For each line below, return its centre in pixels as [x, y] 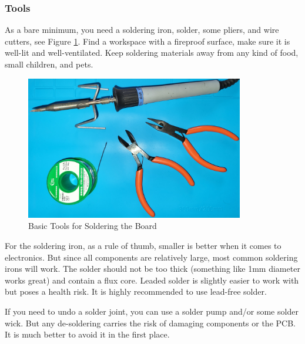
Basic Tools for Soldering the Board [93, 226]
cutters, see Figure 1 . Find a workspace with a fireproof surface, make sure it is [148, 41]
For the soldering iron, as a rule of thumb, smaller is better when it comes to [143, 245]
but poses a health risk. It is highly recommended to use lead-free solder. [136, 291]
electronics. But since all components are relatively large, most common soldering [151, 257]
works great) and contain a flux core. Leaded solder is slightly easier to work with [152, 280]
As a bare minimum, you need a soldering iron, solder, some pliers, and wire [142, 30]
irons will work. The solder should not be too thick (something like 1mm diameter [152, 269]
